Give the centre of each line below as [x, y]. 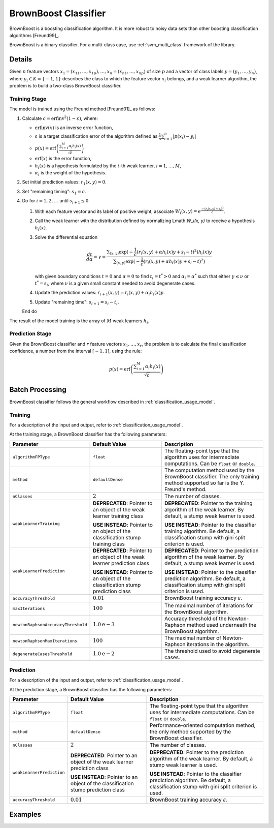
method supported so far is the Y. [204, 483]
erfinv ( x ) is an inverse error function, [74, 128]
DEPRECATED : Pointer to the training [208, 503]
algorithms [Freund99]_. [35, 35]
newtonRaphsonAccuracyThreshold [50, 625]
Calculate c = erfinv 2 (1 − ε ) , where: [60, 118]
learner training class [118, 516]
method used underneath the [222, 625]
